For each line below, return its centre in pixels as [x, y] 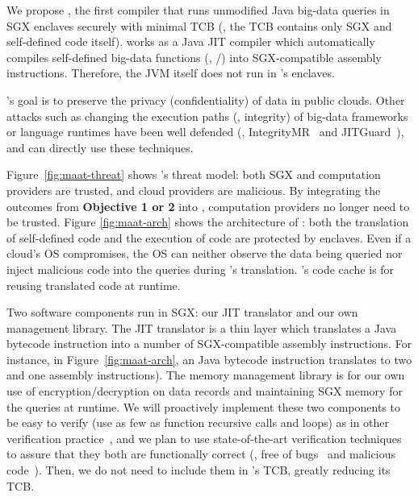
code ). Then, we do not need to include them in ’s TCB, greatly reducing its [199, 470]
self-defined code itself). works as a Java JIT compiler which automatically [191, 41]
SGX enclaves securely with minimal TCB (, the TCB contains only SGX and [199, 25]
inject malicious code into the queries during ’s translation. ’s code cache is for [201, 269]
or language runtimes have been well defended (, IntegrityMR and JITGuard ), [205, 132]
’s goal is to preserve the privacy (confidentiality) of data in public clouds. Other [206, 99]
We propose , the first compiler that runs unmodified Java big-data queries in [198, 10]
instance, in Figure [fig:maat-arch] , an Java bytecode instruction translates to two [209, 359]
